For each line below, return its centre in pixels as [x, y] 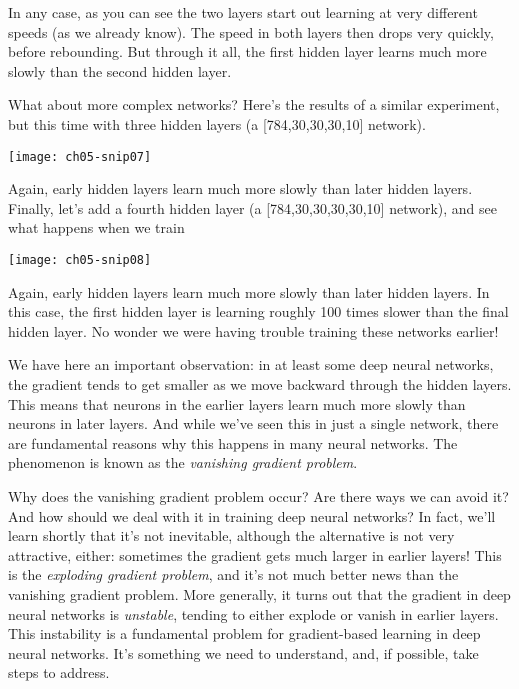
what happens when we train [96, 227]
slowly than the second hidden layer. [120, 70]
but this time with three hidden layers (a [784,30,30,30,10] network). [217, 123]
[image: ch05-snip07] [80, 156]
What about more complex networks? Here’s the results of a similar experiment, [254, 104]
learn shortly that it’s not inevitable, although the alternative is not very [231, 535]
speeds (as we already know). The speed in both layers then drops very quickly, [251, 31]
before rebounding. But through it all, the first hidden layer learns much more [247, 51]
